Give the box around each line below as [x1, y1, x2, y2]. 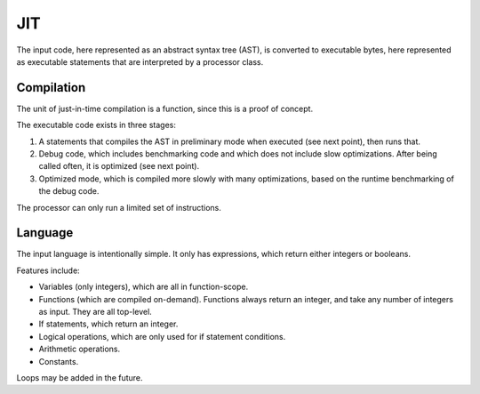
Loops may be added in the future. [16, 373, 143, 382]
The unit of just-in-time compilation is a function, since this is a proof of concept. [16, 103, 314, 114]
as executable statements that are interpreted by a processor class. [16, 56, 264, 67]
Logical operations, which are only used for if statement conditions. [38, 331, 286, 342]
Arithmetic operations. [38, 343, 120, 355]
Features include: [16, 265, 80, 276]
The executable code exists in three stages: [16, 120, 177, 131]
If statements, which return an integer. [38, 318, 179, 329]
